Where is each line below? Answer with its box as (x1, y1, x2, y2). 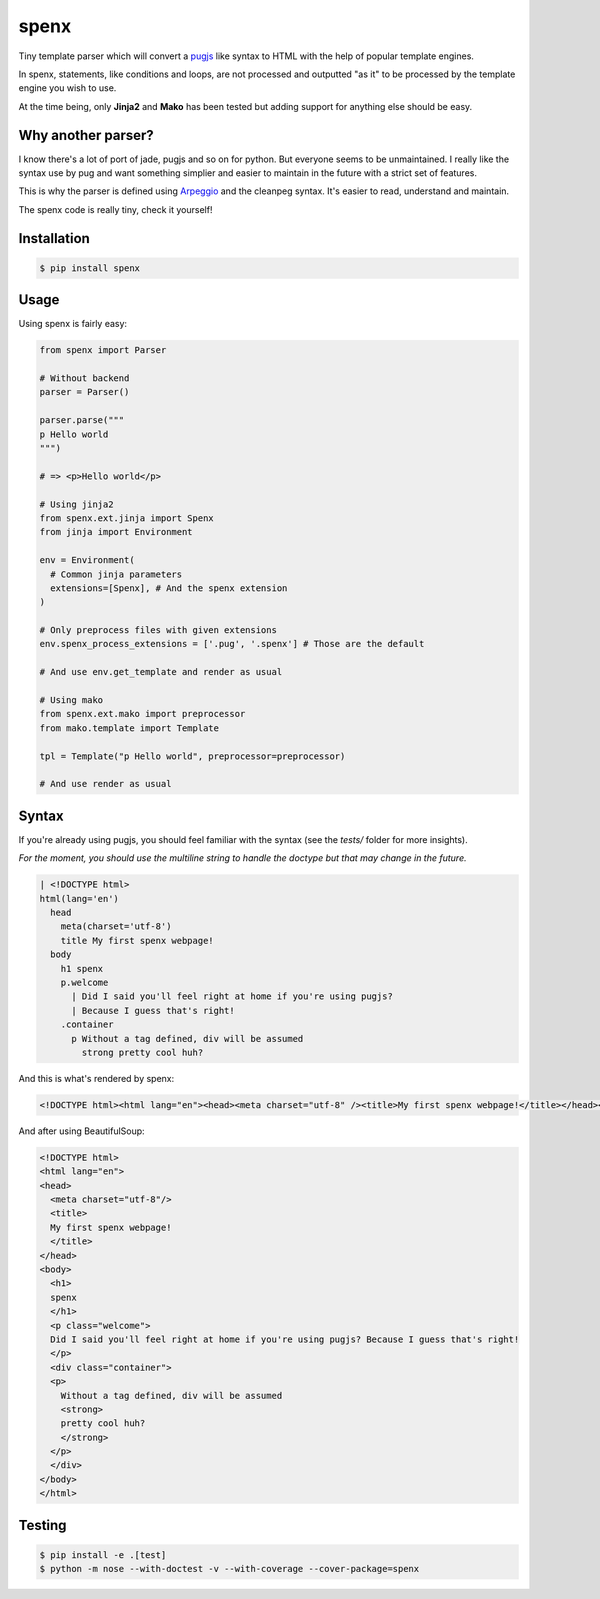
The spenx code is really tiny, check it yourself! (18, 203, 213, 215)
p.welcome (60, 977, 109, 988)
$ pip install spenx (39, 262, 140, 274)
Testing (18, 1516, 67, 1534)
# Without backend (39, 373, 130, 384)
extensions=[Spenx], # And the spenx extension (50, 582, 288, 594)
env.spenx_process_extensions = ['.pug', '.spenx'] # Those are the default (39, 638, 425, 650)
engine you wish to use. (18, 82, 117, 94)
